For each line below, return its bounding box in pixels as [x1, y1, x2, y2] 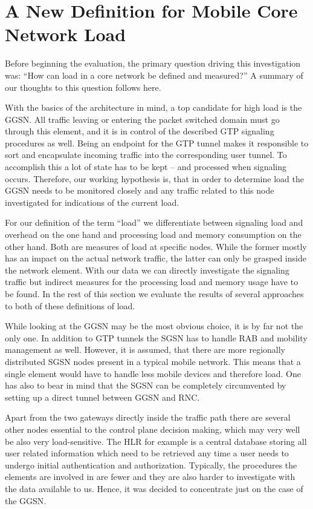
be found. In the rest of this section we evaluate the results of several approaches [5, 287, 304, 300]
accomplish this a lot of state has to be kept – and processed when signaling [5, 160, 287, 173]
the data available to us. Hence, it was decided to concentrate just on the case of [5, 482, 303, 494]
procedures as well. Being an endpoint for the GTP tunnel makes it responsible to [5, 136, 309, 149]
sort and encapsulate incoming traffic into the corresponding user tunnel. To [5, 148, 287, 161]
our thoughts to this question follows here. [5, 80, 161, 93]
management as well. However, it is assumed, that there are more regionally [5, 343, 285, 356]
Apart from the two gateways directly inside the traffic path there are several [5, 411, 291, 424]
